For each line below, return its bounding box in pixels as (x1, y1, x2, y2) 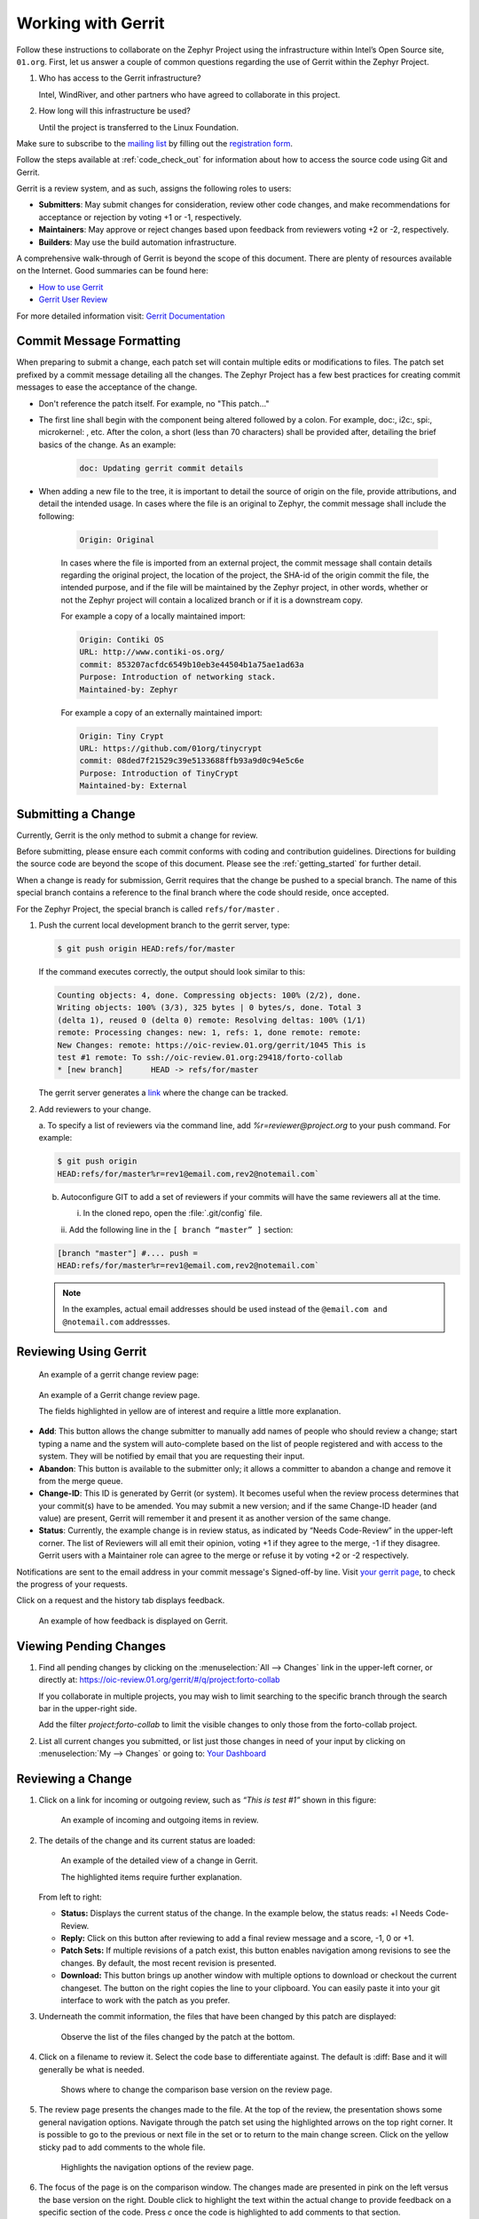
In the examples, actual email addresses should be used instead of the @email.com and (62, 1304, 388, 1315)
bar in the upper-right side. (38, 1702, 137, 1713)
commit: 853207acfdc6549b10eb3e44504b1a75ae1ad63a (79, 659, 305, 669)
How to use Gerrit (38, 281, 104, 292)
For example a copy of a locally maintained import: (60, 611, 246, 621)
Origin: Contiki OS (79, 635, 164, 645)
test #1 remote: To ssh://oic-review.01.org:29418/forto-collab (57, 1052, 343, 1062)
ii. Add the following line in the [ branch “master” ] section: (60, 1224, 294, 1235)
